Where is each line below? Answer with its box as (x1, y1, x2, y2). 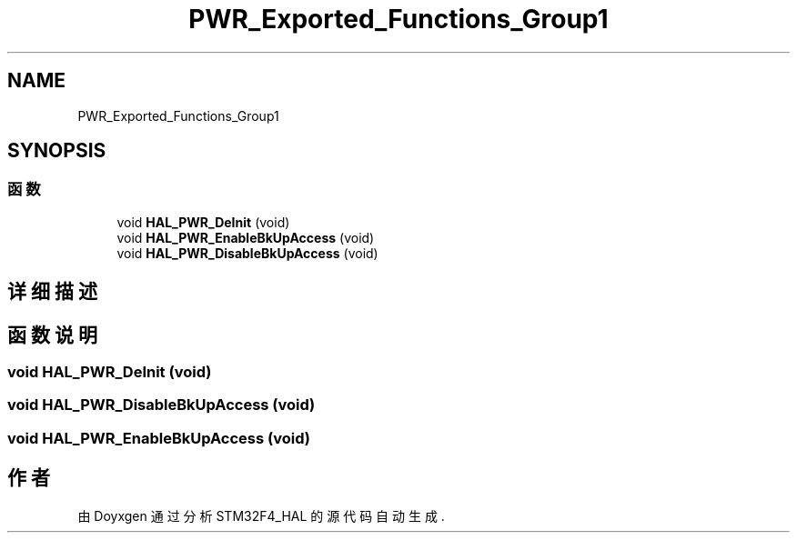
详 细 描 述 (7, 280, 97, 304)
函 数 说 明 (7, 323, 97, 346)
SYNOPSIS (7, 139, 106, 163)
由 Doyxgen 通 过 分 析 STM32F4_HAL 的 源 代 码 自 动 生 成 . (77, 507, 445, 524)
